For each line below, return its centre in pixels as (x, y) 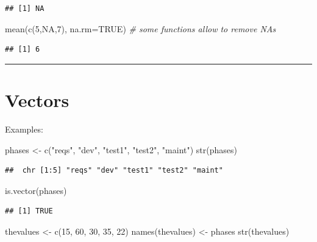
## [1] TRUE (29, 211)
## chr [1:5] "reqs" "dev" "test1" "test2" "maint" (114, 171)
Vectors (37, 99)
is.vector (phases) (36, 190)
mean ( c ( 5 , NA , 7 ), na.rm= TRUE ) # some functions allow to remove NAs (141, 28)
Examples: (24, 129)
